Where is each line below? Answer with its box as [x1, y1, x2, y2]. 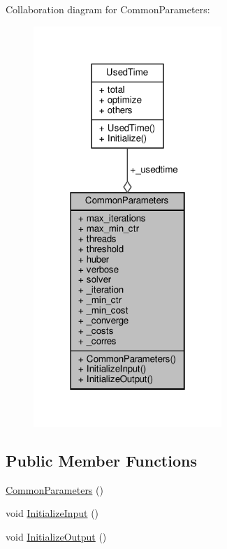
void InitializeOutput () [6, 529, 107, 543]
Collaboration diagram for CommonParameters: [6, 2, 210, 16]
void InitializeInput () [6, 506, 99, 520]
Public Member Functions [6, 449, 197, 471]
